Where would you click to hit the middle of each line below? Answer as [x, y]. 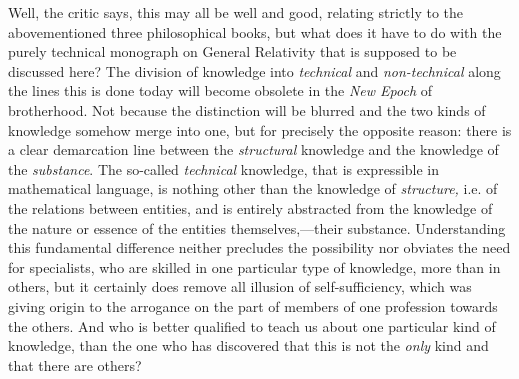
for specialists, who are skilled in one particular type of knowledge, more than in [254, 266]
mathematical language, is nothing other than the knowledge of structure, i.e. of [253, 188]
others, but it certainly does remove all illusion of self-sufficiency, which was [240, 286]
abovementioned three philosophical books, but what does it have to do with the [255, 31]
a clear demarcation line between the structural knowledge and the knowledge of [253, 149]
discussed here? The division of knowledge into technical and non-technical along [254, 70]
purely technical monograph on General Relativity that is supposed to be [232, 51]
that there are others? [75, 364]
